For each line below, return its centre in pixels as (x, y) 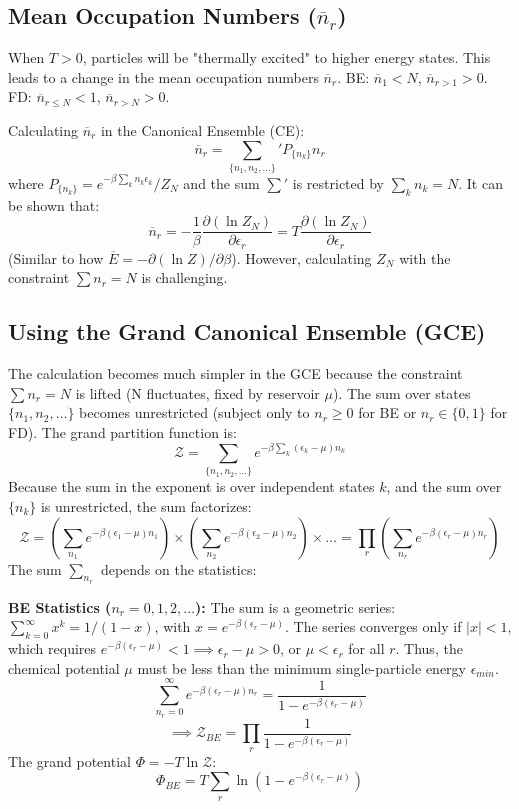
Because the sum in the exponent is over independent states (191, 486)
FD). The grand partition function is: (122, 431)
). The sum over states (401, 392)
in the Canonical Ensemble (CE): (202, 129)
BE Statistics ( (60, 606)
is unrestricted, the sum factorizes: (146, 505)
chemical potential (64, 667)
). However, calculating (301, 257)
